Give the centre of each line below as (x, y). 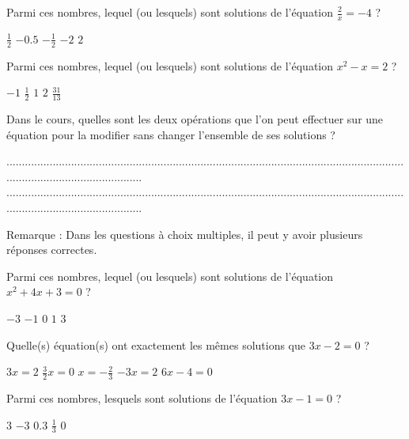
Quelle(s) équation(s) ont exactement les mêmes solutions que (156, 344)
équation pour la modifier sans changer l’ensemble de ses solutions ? (171, 134)
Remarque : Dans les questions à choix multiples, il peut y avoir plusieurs (185, 234)
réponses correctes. (52, 250)
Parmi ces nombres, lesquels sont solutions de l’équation (142, 398)
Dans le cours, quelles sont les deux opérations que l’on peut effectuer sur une (195, 119)
